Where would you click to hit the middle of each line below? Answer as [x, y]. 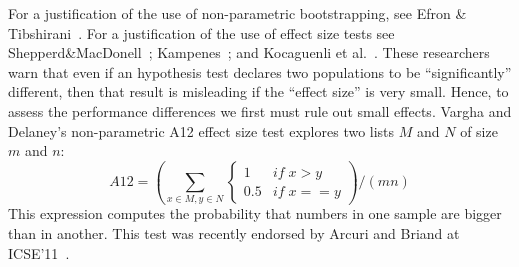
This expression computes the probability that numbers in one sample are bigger [255, 213]
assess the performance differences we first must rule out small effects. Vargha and [260, 110]
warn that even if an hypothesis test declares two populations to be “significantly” [260, 71]
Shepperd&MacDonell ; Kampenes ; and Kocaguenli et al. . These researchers [249, 52]
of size [479, 130]
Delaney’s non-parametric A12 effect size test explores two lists [201, 130]
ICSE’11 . [39, 252]
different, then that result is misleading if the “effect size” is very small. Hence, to [258, 91]
